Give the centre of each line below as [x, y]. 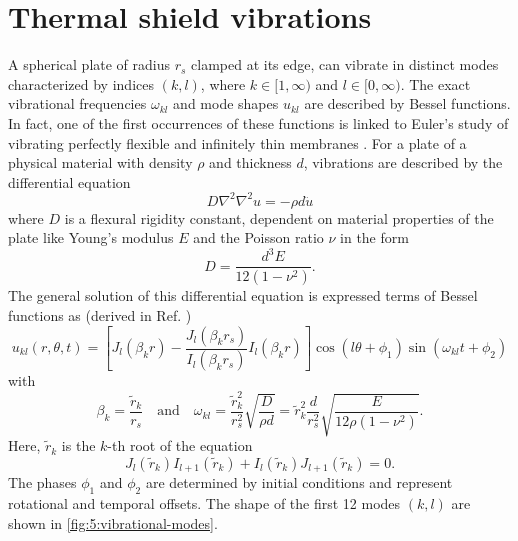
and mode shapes [226, 103]
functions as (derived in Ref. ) [100, 314]
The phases [42, 482]
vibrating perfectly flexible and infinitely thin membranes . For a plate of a [237, 142]
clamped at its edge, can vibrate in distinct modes [345, 64]
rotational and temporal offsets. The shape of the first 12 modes [204, 502]
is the [78, 445]
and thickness [250, 162]
